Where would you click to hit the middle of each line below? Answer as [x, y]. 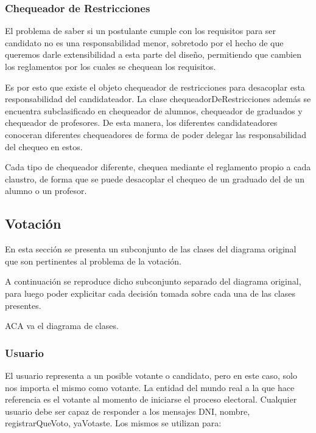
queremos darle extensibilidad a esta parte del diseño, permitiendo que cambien [153, 54]
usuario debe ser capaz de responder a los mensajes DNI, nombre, [128, 411]
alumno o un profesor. [46, 191]
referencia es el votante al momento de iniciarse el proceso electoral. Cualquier [151, 399]
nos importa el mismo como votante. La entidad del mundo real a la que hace [150, 387]
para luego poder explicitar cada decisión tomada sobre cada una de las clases [150, 293]
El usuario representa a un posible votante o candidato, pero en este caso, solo [151, 375]
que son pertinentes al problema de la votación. [93, 261]
